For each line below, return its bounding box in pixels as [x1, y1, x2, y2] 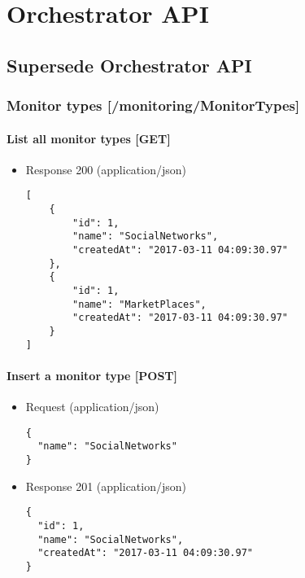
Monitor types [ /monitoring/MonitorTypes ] [7, 95, 300, 116]
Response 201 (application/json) [25, 477, 187, 494]
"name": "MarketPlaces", [72, 298, 207, 310]
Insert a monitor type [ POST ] [7, 366, 178, 383]
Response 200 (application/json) [25, 160, 187, 177]
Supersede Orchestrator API [7, 52, 252, 77]
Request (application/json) [25, 398, 159, 415]
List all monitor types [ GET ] [7, 129, 171, 147]
